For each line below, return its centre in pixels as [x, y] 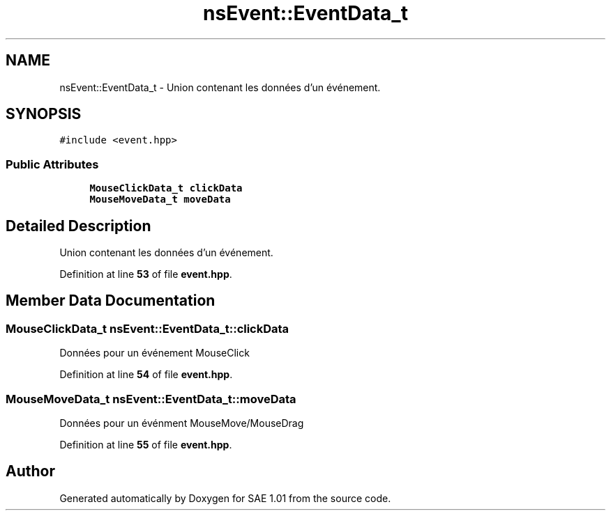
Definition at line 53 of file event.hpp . [146, 274]
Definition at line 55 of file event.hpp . [146, 445]
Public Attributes [52, 164]
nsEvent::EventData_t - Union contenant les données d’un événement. [220, 87]
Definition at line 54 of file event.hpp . [146, 375]
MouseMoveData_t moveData [160, 200]
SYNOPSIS [44, 114]
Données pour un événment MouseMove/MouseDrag [182, 423]
